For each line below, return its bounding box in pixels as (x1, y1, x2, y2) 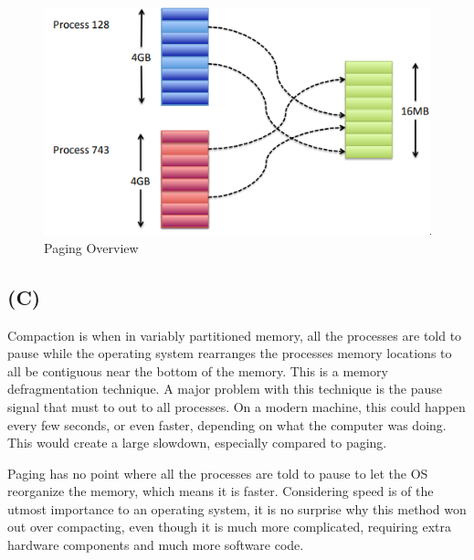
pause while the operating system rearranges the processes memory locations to (7, 343, 452, 363)
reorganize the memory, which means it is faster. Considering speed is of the (7, 481, 434, 501)
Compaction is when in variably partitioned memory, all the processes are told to (7, 325, 462, 344)
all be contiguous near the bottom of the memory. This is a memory (7, 361, 388, 380)
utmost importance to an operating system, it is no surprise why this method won (7, 499, 467, 518)
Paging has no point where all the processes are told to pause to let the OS (7, 463, 428, 482)
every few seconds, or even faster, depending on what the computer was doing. (7, 415, 447, 434)
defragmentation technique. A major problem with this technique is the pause (7, 379, 442, 398)
